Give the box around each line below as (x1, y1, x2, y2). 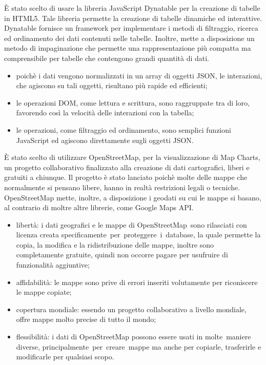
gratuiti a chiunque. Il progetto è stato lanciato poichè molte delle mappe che (4, 172, 248, 182)
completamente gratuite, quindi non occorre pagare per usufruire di (16, 249, 228, 260)
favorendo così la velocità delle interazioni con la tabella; (16, 107, 194, 118)
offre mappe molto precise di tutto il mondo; (16, 314, 156, 325)
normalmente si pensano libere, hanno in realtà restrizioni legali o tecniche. (4, 181, 240, 192)
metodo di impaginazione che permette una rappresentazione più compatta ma (4, 43, 251, 53)
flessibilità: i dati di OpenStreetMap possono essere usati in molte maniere (16, 331, 251, 342)
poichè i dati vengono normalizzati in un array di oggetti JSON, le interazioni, (16, 70, 262, 80)
